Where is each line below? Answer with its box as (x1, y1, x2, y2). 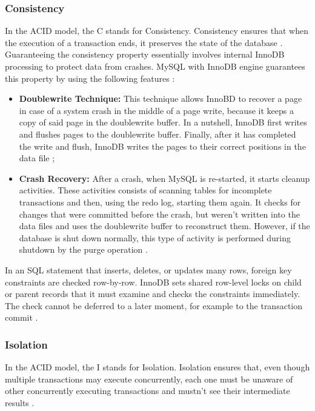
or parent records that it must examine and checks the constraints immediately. (5, 287, 300, 300)
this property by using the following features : (5, 72, 175, 84)
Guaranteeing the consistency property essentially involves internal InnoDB (5, 48, 285, 61)
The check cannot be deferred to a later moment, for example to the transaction (5, 299, 303, 312)
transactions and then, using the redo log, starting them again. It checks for (19, 195, 301, 208)
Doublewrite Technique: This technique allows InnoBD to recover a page (19, 92, 302, 105)
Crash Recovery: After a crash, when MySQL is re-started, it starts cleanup (19, 172, 310, 184)
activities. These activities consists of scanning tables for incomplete (19, 184, 272, 196)
